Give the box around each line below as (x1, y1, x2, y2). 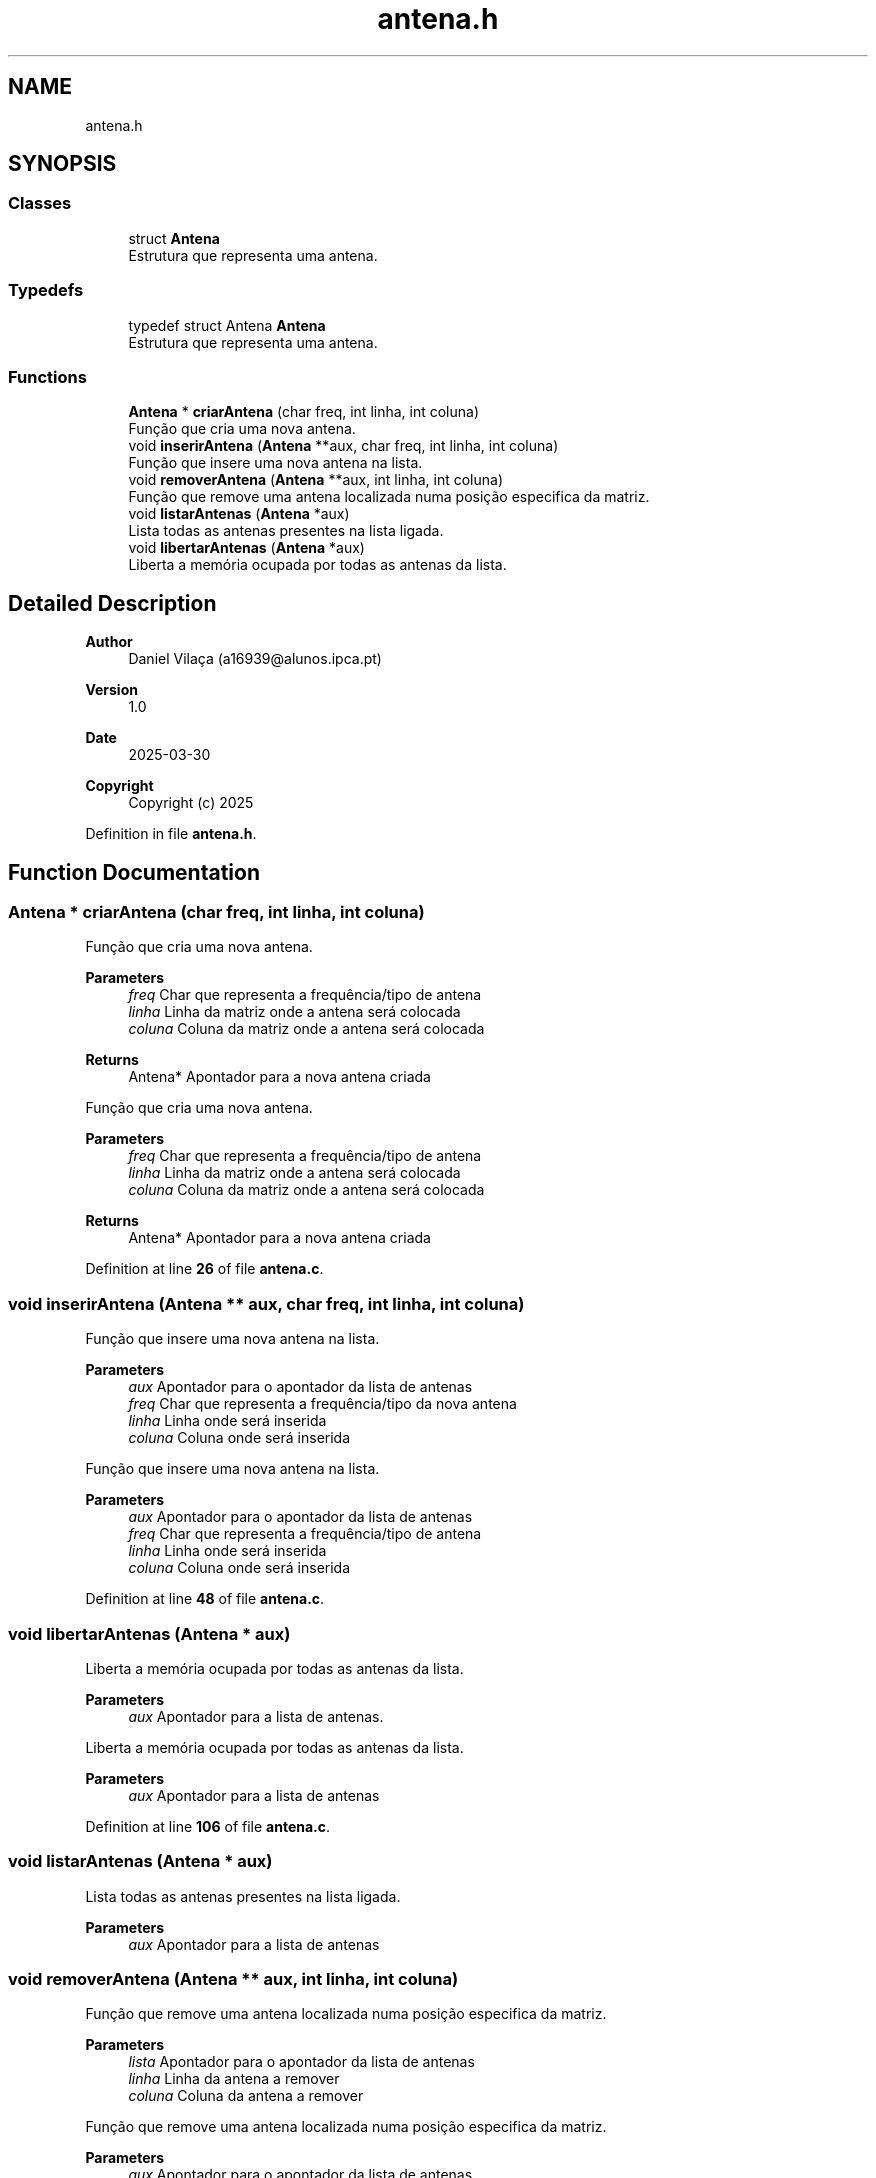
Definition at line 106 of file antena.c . (85, 1817, 331, 1835)
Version (85, 681, 138, 699)
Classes (8, 193, 72, 214)
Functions (8, 366, 87, 387)
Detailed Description (8, 590, 217, 616)
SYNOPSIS (8, 151, 117, 177)
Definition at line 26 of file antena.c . (85, 1260, 324, 1278)
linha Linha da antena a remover (128, 2070, 340, 2088)
